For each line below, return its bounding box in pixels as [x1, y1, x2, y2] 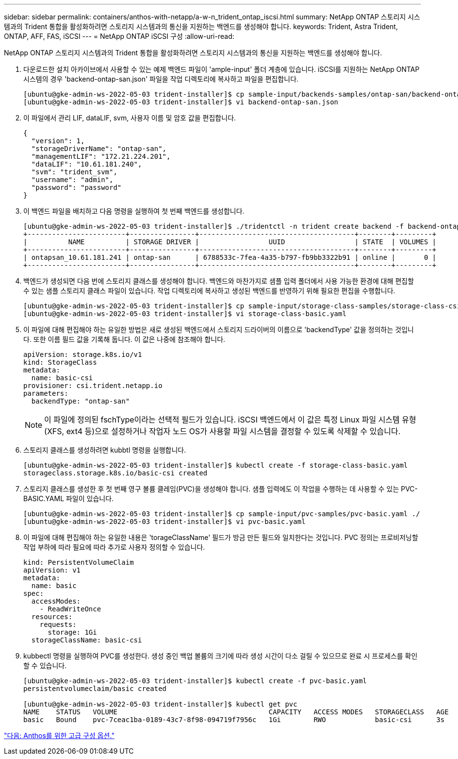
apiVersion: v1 [23, 566, 81, 574]
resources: [31, 613, 73, 621]
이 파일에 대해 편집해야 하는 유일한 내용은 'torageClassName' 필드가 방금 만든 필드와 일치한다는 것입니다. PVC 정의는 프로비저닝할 [23, 533, 418, 541]
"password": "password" [31, 184, 122, 191]
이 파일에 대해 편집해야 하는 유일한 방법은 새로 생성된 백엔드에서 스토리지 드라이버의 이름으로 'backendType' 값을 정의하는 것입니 [23, 325, 414, 334]
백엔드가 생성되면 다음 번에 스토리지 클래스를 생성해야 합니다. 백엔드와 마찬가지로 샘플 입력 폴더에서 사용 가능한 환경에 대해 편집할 [23, 277, 414, 285]
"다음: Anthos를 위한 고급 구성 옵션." [4, 731, 114, 740]
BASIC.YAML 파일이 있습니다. [23, 494, 114, 503]
